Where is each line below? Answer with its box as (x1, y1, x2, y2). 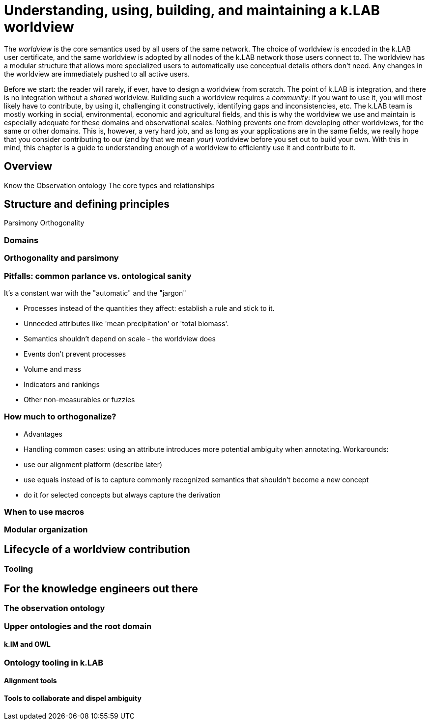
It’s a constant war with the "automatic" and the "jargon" (4, 288, 186, 297)
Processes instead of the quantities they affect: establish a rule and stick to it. (24, 304, 275, 312)
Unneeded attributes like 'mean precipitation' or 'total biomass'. (24, 319, 229, 328)
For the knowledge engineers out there (4, 582, 198, 595)
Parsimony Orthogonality (4, 219, 85, 227)
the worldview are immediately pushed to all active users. (4, 69, 190, 78)
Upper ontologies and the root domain (4, 621, 152, 631)
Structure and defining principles (4, 198, 170, 211)
